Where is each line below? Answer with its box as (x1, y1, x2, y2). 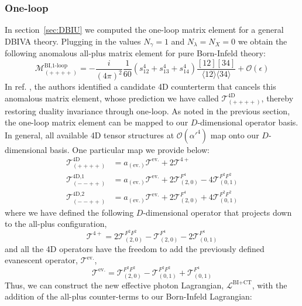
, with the (252, 278, 287, 291)
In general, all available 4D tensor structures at (5, 128, 174, 141)
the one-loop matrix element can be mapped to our (5, 116, 188, 128)
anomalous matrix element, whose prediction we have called (5, 91, 219, 104)
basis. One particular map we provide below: (50, 143, 210, 155)
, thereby (261, 91, 294, 104)
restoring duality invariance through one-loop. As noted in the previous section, (5, 104, 290, 117)
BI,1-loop (44, 62, 68, 69)
